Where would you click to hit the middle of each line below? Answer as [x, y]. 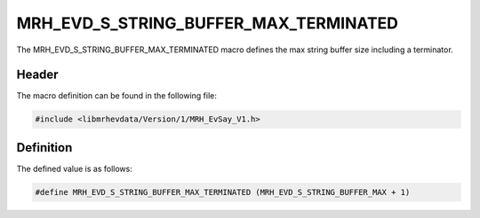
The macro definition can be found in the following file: [117, 96]
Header [37, 75]
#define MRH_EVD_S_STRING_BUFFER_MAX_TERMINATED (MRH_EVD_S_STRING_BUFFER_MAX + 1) [223, 192]
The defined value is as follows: [74, 168]
